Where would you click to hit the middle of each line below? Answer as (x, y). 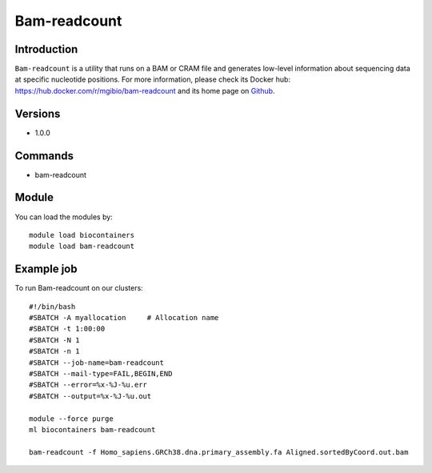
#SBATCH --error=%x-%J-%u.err (88, 385)
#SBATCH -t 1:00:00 (67, 329)
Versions (38, 113)
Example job (46, 269)
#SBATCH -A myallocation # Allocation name (124, 318)
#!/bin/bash (52, 307)
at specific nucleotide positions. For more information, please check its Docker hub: (153, 79)
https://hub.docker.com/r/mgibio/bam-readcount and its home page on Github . (145, 90)
